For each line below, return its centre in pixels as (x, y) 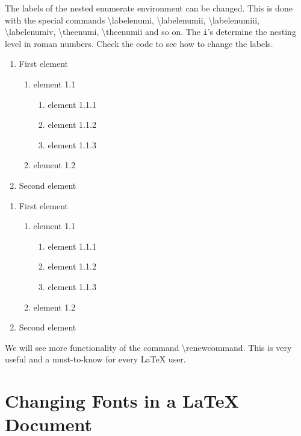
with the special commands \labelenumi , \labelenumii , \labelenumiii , (132, 20)
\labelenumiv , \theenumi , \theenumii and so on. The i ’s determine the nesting (150, 32)
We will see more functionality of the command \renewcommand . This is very (148, 347)
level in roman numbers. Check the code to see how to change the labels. (139, 43)
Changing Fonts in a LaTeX (122, 401)
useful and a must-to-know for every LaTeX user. (95, 359)
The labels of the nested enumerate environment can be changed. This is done (149, 8)
